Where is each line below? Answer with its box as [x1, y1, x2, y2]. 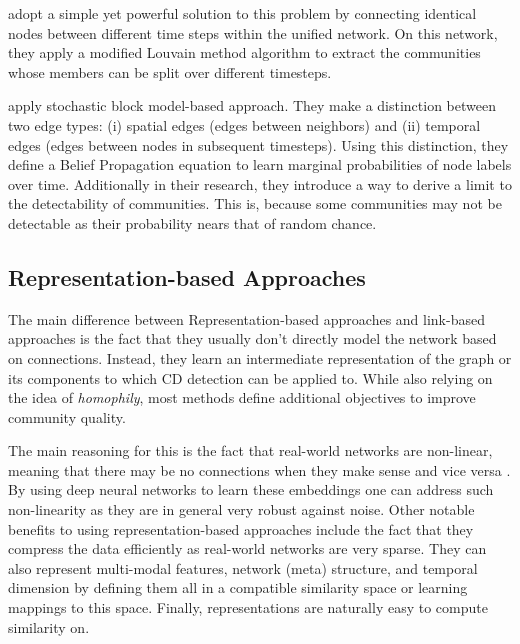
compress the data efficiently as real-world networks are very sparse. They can [8, 538, 487, 559]
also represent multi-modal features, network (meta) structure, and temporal [8, 557, 478, 578]
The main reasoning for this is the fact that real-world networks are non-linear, [8, 440, 493, 461]
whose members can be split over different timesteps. [8, 61, 332, 82]
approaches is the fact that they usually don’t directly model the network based [8, 328, 497, 349]
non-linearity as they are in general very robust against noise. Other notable [8, 499, 475, 520]
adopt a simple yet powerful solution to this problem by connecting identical [8, 3, 477, 23]
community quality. [8, 406, 126, 427]
